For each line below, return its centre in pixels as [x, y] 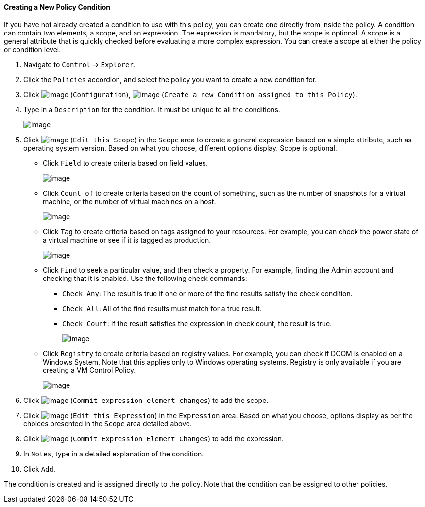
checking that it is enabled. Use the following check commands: [145, 278]
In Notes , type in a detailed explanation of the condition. [114, 454]
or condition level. [33, 49]
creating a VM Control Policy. [89, 370]
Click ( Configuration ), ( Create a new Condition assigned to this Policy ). [190, 94]
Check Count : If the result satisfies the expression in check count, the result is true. [197, 323]
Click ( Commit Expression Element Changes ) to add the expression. [153, 438]
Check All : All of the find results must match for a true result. [162, 308]
